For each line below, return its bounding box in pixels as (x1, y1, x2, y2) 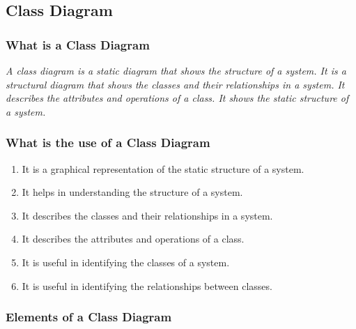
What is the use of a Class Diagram (6, 134, 210, 151)
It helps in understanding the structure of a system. (22, 185, 243, 199)
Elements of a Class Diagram (6, 308, 172, 326)
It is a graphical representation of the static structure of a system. (22, 161, 304, 176)
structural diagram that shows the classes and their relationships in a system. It (6, 77, 345, 91)
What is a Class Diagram (6, 36, 150, 53)
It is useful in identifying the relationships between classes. (22, 278, 272, 293)
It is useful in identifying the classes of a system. (22, 254, 230, 269)
